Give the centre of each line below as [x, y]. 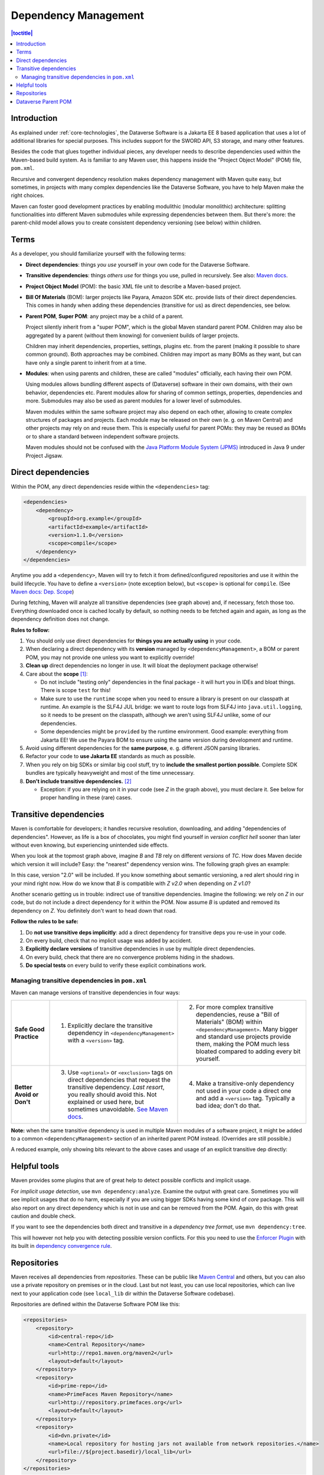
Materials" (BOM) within [229, 1022]
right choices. [27, 195]
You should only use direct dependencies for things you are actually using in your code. [134, 641]
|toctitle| [22, 33]
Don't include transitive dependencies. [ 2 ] [79, 781]
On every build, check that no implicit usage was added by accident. [109, 940]
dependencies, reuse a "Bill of [238, 1014]
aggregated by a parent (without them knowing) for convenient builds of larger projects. [132, 335]
